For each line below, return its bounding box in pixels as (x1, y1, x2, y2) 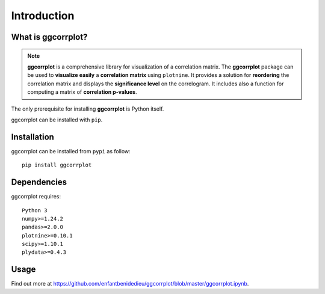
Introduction (11, 9, 75, 22)
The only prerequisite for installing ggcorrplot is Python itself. (11, 105, 164, 112)
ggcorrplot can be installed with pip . (11, 116, 103, 123)
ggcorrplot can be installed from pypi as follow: (11, 147, 131, 155)
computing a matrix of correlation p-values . (27, 88, 137, 96)
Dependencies (11, 177, 67, 188)
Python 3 (22, 207, 48, 213)
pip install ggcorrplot (22, 162, 92, 168)
